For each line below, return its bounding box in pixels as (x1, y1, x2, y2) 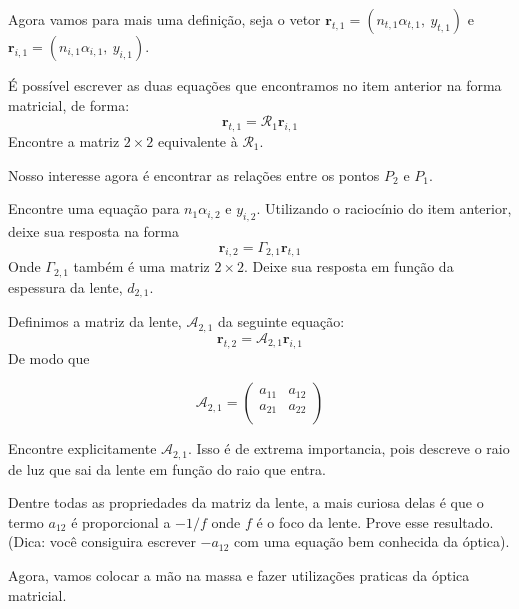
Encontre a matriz (8, 130, 120, 151)
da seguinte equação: (218, 311, 345, 332)
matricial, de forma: (8, 94, 130, 115)
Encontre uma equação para (8, 198, 180, 219)
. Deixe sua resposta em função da (243, 256, 454, 277)
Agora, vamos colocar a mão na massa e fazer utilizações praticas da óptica (8, 564, 470, 585)
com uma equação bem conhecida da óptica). (234, 531, 510, 552)
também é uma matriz (73, 256, 210, 277)
